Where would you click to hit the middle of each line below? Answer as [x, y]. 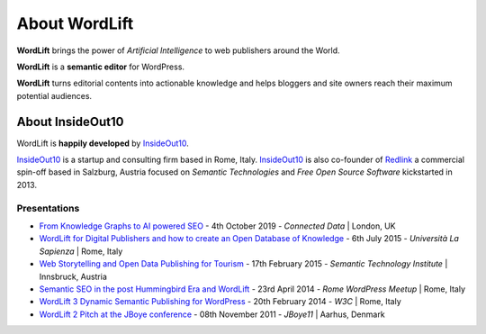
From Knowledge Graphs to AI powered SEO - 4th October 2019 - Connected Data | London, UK [217, 226]
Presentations [48, 208]
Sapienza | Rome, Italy [81, 251]
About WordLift [75, 23]
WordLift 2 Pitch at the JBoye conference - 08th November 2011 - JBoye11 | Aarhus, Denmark [212, 314]
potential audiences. [54, 95]
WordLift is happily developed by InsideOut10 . [103, 143]
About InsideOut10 [70, 122]
